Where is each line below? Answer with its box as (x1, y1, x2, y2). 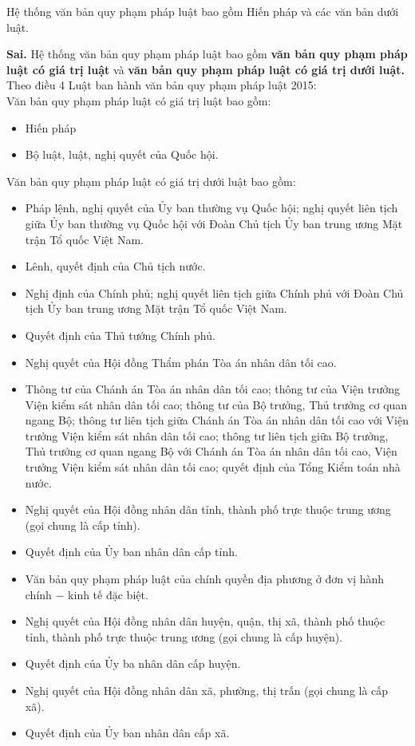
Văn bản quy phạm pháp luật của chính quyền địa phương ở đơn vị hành (25, 570, 385, 587)
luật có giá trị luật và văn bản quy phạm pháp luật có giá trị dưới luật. (6, 61, 405, 77)
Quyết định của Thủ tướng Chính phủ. (25, 326, 215, 343)
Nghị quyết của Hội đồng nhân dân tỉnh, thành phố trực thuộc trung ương (25, 501, 391, 518)
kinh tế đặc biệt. (68, 586, 148, 602)
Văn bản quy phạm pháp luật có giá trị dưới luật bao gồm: (6, 172, 296, 189)
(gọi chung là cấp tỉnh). (25, 516, 140, 533)
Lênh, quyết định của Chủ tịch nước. (25, 258, 206, 274)
